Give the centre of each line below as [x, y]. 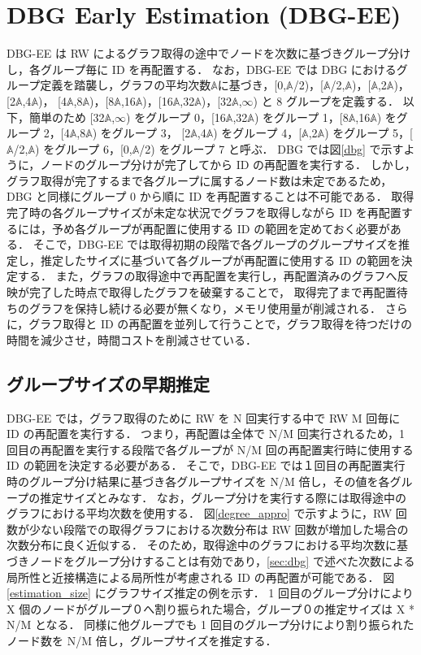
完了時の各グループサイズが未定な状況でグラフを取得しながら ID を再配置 [204, 213]
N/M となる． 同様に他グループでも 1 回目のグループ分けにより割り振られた [210, 625]
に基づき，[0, [252, 85]
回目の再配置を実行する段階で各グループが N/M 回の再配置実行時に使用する [210, 449]
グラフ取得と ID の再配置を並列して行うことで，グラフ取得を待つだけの [220, 324]
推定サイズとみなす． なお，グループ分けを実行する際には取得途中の [223, 497]
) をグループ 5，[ [369, 133]
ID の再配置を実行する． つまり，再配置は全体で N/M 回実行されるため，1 [206, 434]
